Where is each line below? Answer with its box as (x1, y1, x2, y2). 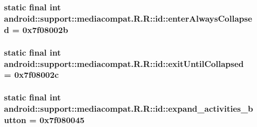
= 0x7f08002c (4, 68, 59, 81)
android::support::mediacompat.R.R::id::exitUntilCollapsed (4, 57, 244, 69)
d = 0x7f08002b (4, 23, 68, 35)
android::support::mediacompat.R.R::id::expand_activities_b (4, 102, 253, 115)
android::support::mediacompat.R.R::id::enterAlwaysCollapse (4, 12, 253, 24)
